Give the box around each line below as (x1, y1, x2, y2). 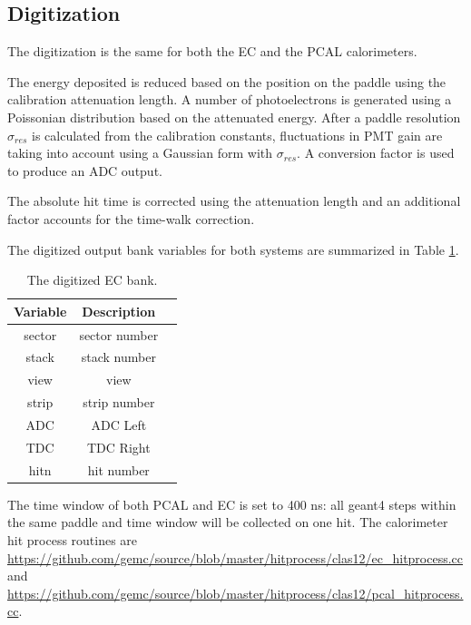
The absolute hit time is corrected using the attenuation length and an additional (7, 191, 461, 210)
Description (82, 301, 156, 320)
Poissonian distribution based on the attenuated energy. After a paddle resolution (7, 107, 461, 126)
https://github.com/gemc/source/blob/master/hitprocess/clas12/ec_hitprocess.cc (7, 548, 464, 567)
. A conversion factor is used (297, 143, 455, 162)
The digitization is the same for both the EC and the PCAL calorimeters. (7, 42, 417, 61)
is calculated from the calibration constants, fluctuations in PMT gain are (32, 125, 443, 144)
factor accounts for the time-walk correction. (7, 209, 255, 228)
